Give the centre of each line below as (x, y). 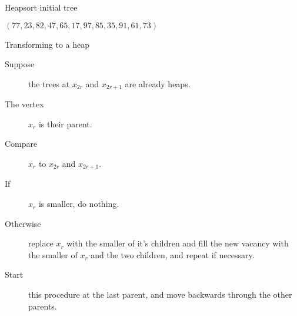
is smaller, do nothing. (79, 204)
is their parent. (65, 124)
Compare (21, 144)
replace (41, 243)
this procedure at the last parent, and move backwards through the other (160, 294)
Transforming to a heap (47, 44)
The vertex (24, 104)
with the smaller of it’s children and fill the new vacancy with (178, 243)
